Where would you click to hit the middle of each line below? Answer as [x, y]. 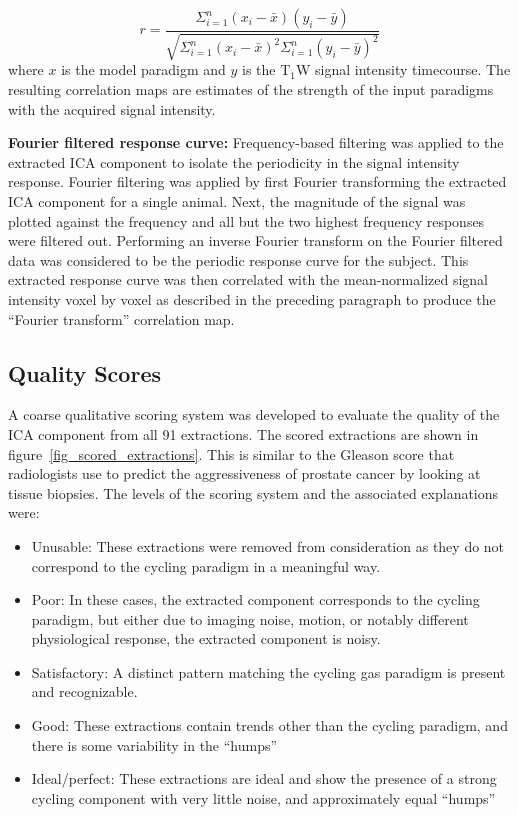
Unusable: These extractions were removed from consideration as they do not [268, 545]
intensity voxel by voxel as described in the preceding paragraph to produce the [252, 298]
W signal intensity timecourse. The [403, 69]
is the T [266, 69]
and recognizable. [84, 691]
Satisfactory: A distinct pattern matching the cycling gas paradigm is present [268, 671]
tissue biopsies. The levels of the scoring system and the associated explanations [253, 492]
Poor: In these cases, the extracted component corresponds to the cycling [255, 599]
